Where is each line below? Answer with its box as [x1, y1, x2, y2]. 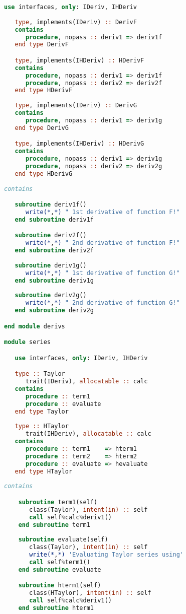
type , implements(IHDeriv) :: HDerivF [15, 56, 144, 64]
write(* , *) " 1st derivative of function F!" [25, 208, 180, 216]
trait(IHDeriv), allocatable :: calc [25, 430, 151, 438]
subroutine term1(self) [18, 498, 98, 506]
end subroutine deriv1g [15, 277, 94, 284]
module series [4, 338, 51, 346]
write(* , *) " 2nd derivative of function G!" [25, 299, 180, 307]
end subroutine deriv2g [15, 307, 94, 314]
